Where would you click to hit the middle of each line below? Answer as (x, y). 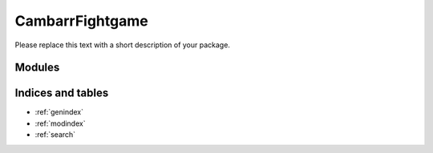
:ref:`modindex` (60, 123)
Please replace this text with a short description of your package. (122, 45)
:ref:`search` (55, 135)
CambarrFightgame (81, 21)
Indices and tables (62, 93)
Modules (37, 68)
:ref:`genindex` (59, 112)
